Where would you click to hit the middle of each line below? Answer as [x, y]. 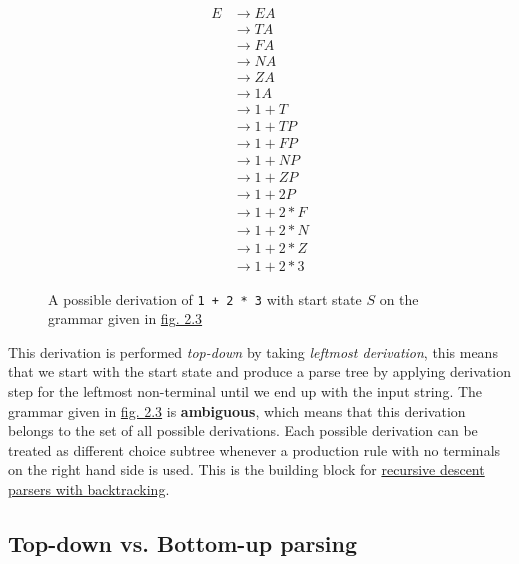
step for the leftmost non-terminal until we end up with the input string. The [245, 390]
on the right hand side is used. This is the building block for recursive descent [246, 469]
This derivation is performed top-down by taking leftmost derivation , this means [253, 351]
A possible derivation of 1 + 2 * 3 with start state [205, 298]
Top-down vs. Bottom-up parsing [183, 542]
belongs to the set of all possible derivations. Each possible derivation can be [243, 430]
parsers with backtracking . [89, 488]
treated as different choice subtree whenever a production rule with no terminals [254, 449]
